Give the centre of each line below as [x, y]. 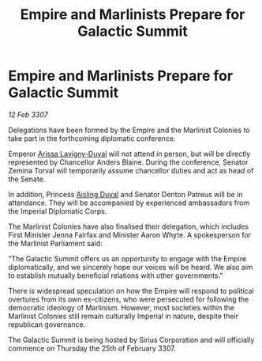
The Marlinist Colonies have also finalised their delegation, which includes [129, 226]
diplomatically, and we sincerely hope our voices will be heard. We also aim [131, 267]
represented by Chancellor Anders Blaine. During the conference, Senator [128, 162]
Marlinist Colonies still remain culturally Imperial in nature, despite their [124, 316]
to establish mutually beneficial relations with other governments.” [116, 275]
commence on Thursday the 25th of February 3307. [92, 348]
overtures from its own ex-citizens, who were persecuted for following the [129, 299]
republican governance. [47, 324]
